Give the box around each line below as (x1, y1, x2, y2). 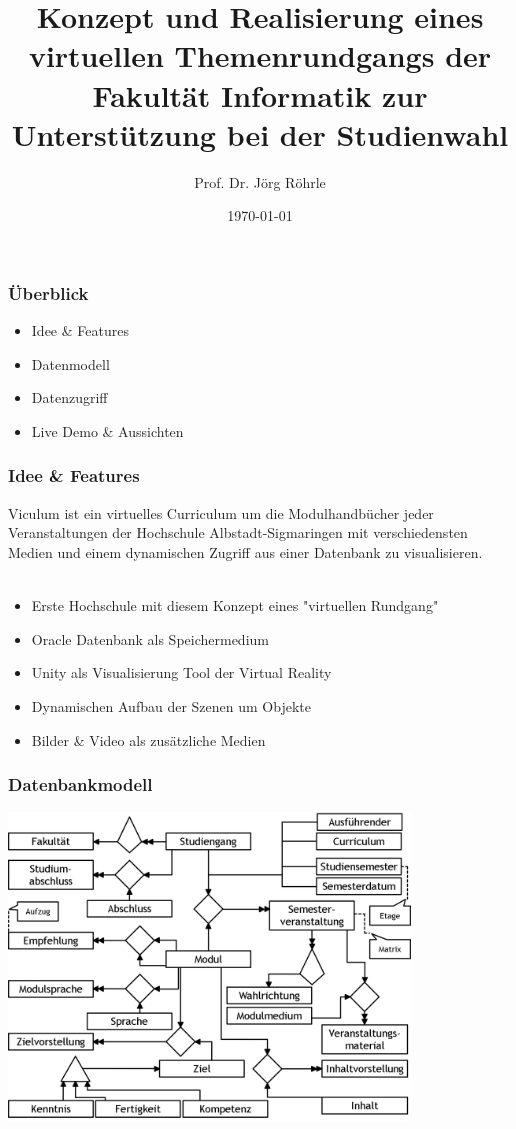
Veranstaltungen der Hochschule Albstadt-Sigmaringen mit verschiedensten (8, 522, 468, 543)
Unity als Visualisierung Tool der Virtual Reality (31, 662, 332, 683)
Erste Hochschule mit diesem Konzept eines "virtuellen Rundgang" (31, 595, 439, 616)
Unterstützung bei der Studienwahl (11, 113, 509, 154)
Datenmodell (31, 353, 110, 374)
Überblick (8, 280, 89, 305)
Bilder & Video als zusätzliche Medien (31, 729, 266, 750)
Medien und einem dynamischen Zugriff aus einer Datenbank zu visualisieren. (8, 541, 483, 562)
